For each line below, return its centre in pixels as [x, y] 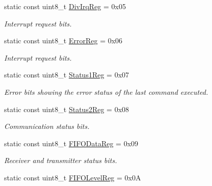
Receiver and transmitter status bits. [61, 160]
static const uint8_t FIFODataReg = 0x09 [71, 143]
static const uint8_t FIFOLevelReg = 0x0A [73, 177]
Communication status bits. [47, 126]
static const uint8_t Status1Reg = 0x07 [67, 75]
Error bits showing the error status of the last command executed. [106, 91]
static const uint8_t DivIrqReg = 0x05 [65, 6]
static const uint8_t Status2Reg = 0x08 [67, 109]
